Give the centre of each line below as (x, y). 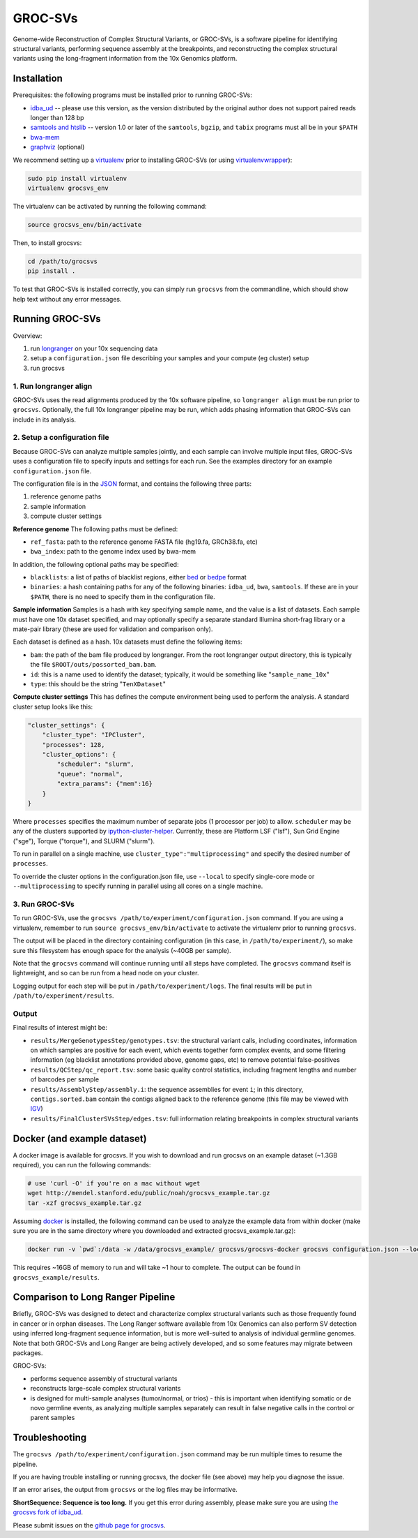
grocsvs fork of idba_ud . (48, 1512)
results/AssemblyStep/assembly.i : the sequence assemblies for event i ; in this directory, (167, 1089)
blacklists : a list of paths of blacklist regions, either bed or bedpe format (138, 577)
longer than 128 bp (57, 118)
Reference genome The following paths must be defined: (95, 529)
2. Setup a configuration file (61, 438)
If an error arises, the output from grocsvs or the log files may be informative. (125, 1490)
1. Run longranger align (53, 386)
